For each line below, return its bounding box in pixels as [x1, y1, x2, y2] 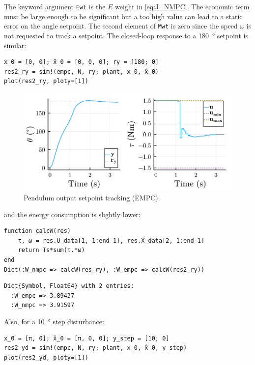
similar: [4, 40, 27, 50]
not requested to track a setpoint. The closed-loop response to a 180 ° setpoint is [4, 30, 249, 40]
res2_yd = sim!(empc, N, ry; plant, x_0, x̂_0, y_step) [4, 344, 187, 352]
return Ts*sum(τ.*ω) [18, 247, 85, 254]
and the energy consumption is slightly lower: [4, 209, 141, 219]
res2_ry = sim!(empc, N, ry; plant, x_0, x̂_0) [4, 68, 159, 75]
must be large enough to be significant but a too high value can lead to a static [4, 11, 243, 21]
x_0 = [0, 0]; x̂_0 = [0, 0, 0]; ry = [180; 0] [4, 58, 159, 66]
